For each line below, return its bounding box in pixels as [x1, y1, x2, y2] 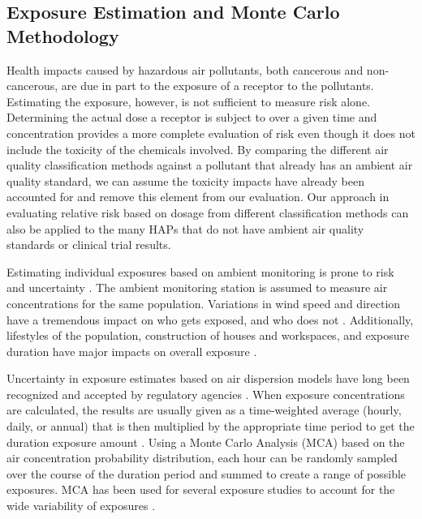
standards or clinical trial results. [6, 236, 171, 253]
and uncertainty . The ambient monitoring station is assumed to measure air [6, 279, 388, 296]
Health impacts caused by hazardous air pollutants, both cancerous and [6, 61, 364, 78]
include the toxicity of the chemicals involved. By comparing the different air [6, 140, 389, 157]
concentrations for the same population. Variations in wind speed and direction [6, 294, 401, 311]
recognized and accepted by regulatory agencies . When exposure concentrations [6, 385, 405, 402]
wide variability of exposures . [6, 497, 156, 514]
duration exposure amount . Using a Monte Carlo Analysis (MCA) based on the [6, 433, 405, 450]
